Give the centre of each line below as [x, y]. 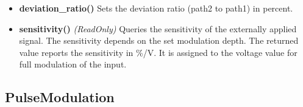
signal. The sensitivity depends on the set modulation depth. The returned [159, 40]
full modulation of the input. [73, 64]
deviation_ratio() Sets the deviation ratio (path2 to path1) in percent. [156, 8]
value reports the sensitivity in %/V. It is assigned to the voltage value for [158, 52]
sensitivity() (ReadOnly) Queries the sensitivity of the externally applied [158, 28]
